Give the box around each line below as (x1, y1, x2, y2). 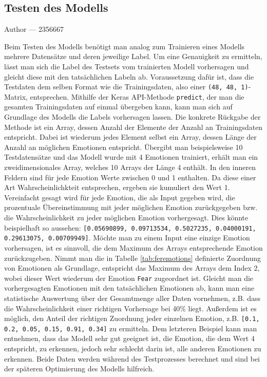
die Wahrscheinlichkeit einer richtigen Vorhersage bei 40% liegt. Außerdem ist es (4, 303, 257, 313)
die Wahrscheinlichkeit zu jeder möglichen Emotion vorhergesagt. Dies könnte (4, 212, 249, 223)
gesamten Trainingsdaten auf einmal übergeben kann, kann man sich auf (4, 101, 233, 112)
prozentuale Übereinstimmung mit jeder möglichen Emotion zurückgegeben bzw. (4, 202, 258, 213)
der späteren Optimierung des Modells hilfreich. (4, 363, 155, 374)
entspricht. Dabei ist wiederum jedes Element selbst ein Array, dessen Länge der (4, 131, 257, 142)
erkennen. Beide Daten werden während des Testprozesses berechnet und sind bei (4, 353, 260, 364)
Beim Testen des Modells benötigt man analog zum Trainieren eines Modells (4, 41, 245, 51)
